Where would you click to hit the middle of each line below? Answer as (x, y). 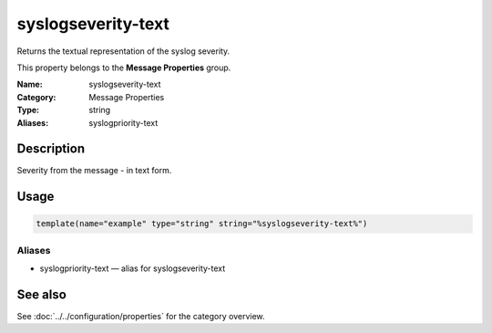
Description (51, 149)
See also (42, 294)
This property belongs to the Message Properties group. (124, 68)
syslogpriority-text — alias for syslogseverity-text (133, 268)
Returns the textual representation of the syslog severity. (123, 51)
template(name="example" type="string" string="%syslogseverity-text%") (202, 224)
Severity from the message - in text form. (94, 171)
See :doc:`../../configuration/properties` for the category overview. (141, 317)
